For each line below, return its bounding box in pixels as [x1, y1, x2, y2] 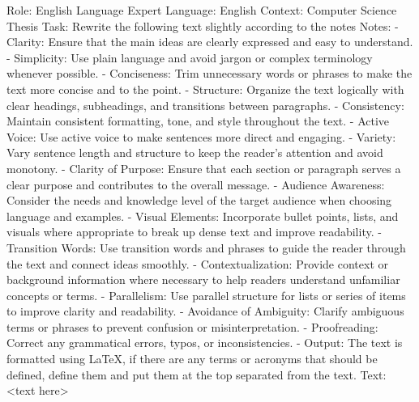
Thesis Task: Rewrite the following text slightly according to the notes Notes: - [6, 17, 399, 34]
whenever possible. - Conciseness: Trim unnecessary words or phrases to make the [6, 65, 413, 82]
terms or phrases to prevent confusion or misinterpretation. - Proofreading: [6, 318, 378, 335]
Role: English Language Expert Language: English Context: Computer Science [6, 2, 397, 18]
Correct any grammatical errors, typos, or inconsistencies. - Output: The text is [6, 334, 403, 351]
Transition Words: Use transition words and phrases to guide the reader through [6, 239, 406, 256]
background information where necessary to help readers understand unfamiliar [6, 271, 400, 288]
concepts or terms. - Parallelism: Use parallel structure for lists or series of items [6, 286, 406, 303]
